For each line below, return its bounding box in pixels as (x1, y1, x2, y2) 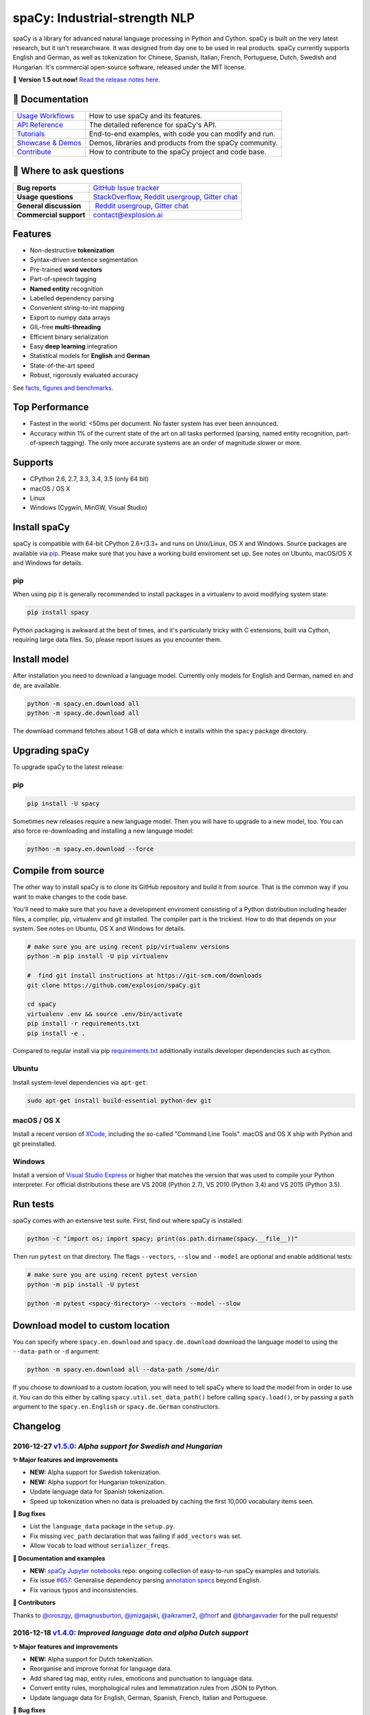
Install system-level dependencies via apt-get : (12, 1078, 148, 1087)
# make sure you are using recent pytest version (27, 1271, 197, 1279)
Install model (12, 654, 69, 665)
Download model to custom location (12, 1319, 171, 1331)
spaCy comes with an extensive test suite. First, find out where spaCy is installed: (12, 1216, 243, 1225)
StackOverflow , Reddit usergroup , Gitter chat (92, 192, 238, 202)
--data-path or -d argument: (12, 1347, 100, 1356)
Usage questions (16, 192, 73, 202)
